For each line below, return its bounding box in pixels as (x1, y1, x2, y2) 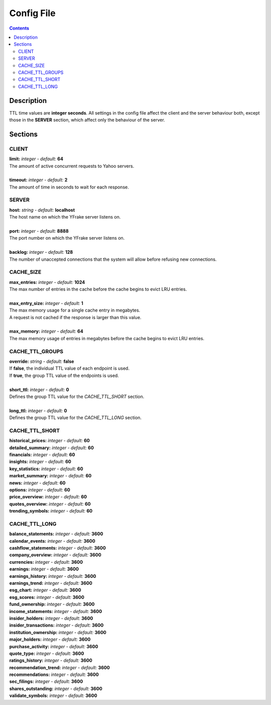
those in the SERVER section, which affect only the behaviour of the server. (9, 117, 165, 123)
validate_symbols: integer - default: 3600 (9, 692, 97, 698)
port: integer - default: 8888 (9, 228, 69, 234)
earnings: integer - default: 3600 (9, 566, 79, 572)
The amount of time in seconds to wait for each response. (9, 184, 129, 190)
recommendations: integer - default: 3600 (9, 671, 99, 678)
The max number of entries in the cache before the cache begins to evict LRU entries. (9, 286, 187, 292)
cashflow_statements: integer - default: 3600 (9, 545, 106, 551)
